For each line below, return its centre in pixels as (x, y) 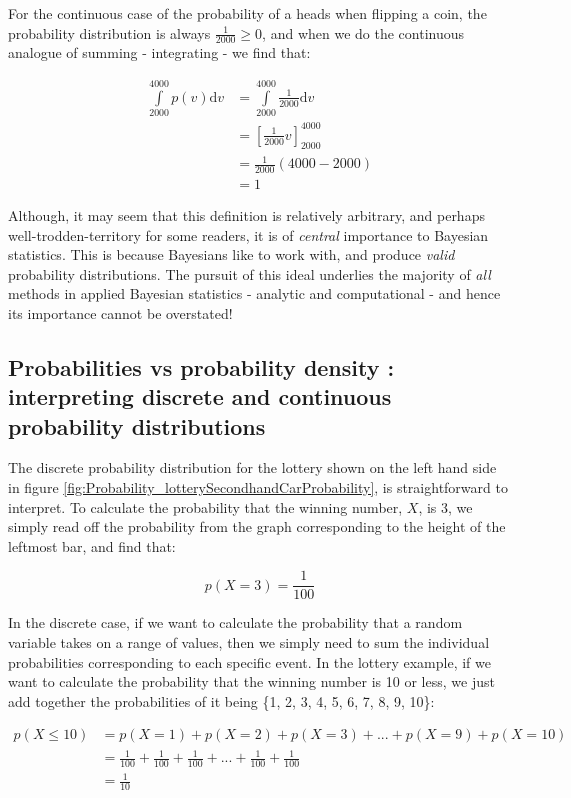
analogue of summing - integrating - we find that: (159, 52)
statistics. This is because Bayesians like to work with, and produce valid (231, 254)
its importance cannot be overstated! (120, 312)
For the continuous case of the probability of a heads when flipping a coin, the (247, 13)
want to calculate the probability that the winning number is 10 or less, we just (251, 681)
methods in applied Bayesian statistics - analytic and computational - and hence (254, 293)
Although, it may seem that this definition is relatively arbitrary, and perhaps (246, 214)
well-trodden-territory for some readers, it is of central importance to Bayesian (248, 234)
